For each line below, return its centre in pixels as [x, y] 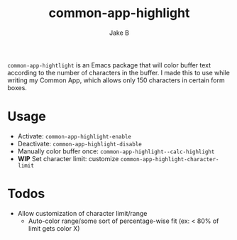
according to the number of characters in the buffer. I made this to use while [119, 72]
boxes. [17, 87]
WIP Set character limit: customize [68, 158]
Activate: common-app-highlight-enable [74, 136]
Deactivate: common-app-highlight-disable [79, 143]
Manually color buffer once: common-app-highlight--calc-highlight [116, 151]
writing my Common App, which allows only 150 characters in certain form [116, 80]
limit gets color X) [54, 228]
